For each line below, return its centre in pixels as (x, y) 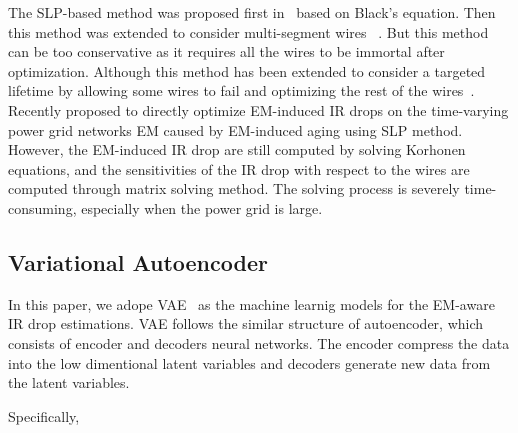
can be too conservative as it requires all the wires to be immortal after (226, 51)
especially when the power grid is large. (202, 207)
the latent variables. (69, 382)
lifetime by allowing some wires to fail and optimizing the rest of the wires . (241, 90)
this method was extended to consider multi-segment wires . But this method (248, 31)
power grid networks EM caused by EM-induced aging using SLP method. (235, 129)
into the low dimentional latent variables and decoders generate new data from (249, 362)
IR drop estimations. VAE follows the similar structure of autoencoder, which (246, 323)
